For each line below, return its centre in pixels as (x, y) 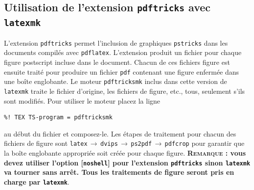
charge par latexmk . (37, 181)
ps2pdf (141, 144)
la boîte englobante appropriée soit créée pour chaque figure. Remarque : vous (125, 153)
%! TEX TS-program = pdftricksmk (58, 118)
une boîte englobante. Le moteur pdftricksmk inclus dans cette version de (115, 81)
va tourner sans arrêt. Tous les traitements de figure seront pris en (119, 172)
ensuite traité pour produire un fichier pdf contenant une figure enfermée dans (122, 71)
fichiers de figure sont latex (46, 143)
